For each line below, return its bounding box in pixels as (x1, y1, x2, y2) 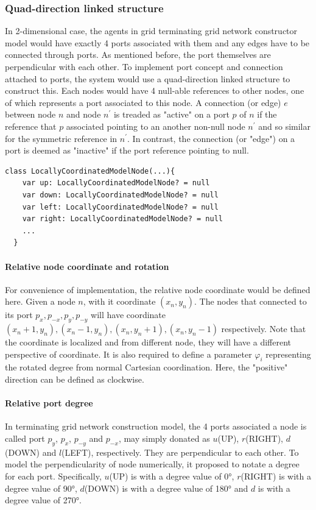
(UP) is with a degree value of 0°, (109, 470, 234, 483)
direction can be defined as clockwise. (5, 373, 144, 386)
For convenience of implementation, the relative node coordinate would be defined (5, 283, 311, 296)
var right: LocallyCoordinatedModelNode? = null (22, 214, 223, 224)
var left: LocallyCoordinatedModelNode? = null (22, 202, 219, 211)
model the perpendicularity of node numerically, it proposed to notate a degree (5, 458, 300, 470)
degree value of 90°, (5, 481, 77, 494)
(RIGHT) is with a (241, 470, 311, 483)
